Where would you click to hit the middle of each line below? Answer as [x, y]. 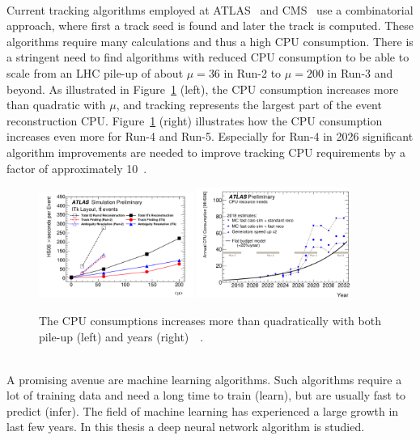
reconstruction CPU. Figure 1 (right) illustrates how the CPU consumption [195, 120]
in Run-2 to [252, 72]
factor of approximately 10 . [77, 168]
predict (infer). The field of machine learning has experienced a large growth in [203, 410]
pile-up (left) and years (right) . [121, 336]
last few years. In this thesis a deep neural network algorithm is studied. [186, 427]
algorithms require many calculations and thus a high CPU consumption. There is [210, 41]
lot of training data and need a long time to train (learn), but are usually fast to [206, 395]
